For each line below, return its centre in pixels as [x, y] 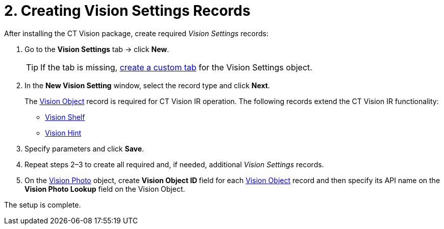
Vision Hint [63, 133]
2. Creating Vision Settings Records [127, 11]
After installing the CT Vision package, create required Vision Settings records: [136, 33]
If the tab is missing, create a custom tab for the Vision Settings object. [176, 67]
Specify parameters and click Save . [84, 148]
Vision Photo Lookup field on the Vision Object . [105, 189]
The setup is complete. [43, 205]
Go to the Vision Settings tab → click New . [97, 49]
